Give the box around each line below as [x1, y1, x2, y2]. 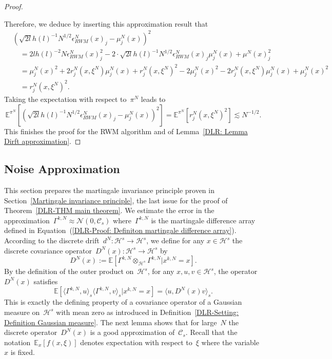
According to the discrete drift [4, 235, 100, 246]
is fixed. [10, 347, 35, 357]
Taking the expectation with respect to [4, 94, 127, 104]
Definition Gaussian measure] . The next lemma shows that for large [4, 316, 217, 327]
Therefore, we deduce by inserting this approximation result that [4, 18, 208, 29]
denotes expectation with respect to [80, 336, 192, 347]
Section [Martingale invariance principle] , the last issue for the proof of [4, 195, 228, 205]
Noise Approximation [4, 161, 120, 177]
